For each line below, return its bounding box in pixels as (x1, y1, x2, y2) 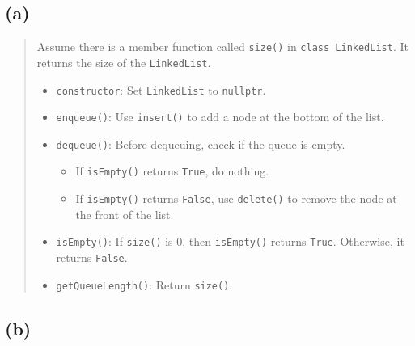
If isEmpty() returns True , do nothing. (75, 162, 269, 179)
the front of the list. (75, 205, 174, 222)
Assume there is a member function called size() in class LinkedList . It (36, 38, 409, 55)
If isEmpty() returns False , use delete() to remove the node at (75, 190, 397, 207)
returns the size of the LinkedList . (36, 53, 211, 70)
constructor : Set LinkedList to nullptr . (56, 81, 266, 98)
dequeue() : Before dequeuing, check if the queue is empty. (56, 135, 345, 152)
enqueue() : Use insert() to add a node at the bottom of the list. (56, 108, 384, 125)
